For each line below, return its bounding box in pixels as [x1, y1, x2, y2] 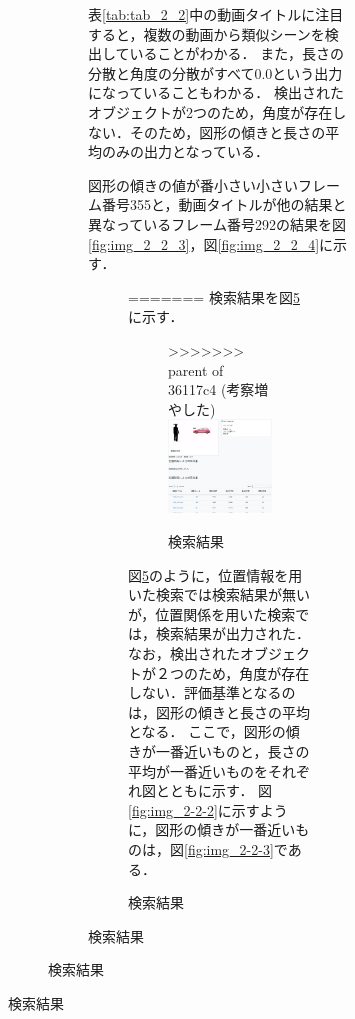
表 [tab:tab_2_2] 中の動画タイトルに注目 [88, 4, 344, 24]
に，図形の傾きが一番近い [128, 819, 296, 840]
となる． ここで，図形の [128, 721, 286, 742]
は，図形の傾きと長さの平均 [128, 701, 310, 722]
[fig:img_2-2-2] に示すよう [128, 799, 288, 820]
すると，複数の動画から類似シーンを [88, 23, 325, 44]
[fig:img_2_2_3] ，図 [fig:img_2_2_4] [88, 233, 320, 254]
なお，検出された [128, 643, 240, 664]
